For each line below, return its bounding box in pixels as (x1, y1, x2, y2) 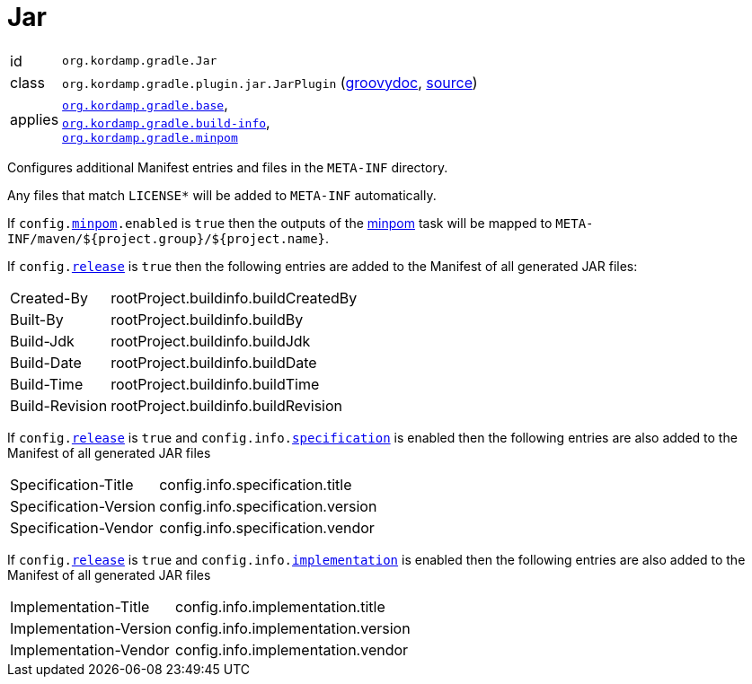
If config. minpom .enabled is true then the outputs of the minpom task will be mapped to (7, 215, 553, 231)
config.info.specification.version (159, 496, 377, 515)
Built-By (10, 310, 64, 329)
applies (10, 110, 59, 129)
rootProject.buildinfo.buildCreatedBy (111, 288, 358, 307)
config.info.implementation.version (175, 618, 411, 637)
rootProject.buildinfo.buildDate (111, 353, 317, 372)
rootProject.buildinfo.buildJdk (111, 331, 311, 350)
